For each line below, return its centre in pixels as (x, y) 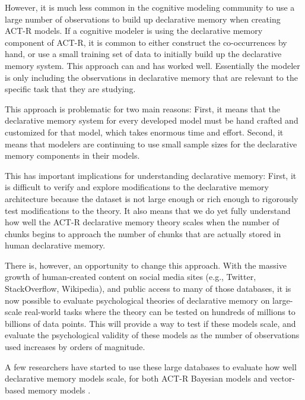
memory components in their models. (72, 155)
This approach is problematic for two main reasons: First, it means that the (143, 108)
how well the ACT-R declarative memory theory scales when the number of (142, 222)
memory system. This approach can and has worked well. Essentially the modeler (152, 65)
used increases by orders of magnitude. (75, 347)
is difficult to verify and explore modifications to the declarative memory (137, 187)
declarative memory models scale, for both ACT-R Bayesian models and (136, 378)
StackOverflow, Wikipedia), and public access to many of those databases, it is (148, 289)
